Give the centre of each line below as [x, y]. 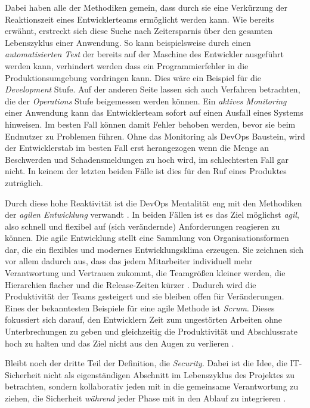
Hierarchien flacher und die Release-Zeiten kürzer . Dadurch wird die [131, 284]
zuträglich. [24, 182]
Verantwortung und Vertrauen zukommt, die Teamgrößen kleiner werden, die [145, 273]
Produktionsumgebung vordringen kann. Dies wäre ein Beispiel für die [133, 77]
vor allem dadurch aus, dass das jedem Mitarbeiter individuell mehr [129, 261]
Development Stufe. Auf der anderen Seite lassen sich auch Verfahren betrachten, [153, 89]
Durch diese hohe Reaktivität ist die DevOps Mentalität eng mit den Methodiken [154, 203]
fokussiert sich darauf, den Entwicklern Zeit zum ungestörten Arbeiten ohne [144, 319]
